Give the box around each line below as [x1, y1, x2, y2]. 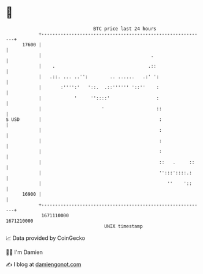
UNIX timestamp [104, 223, 143, 229]
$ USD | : [6, 116, 163, 123]
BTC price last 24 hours [93, 26, 157, 32]
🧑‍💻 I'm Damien [6, 248, 43, 256]
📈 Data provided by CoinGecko [6, 234, 86, 242]
